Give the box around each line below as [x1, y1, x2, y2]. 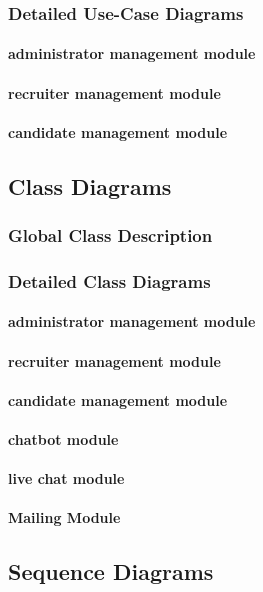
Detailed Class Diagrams [8, 268, 211, 293]
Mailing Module [8, 507, 121, 528]
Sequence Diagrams [8, 556, 214, 587]
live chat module [8, 468, 125, 489]
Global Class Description [8, 223, 213, 248]
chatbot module [8, 429, 119, 450]
